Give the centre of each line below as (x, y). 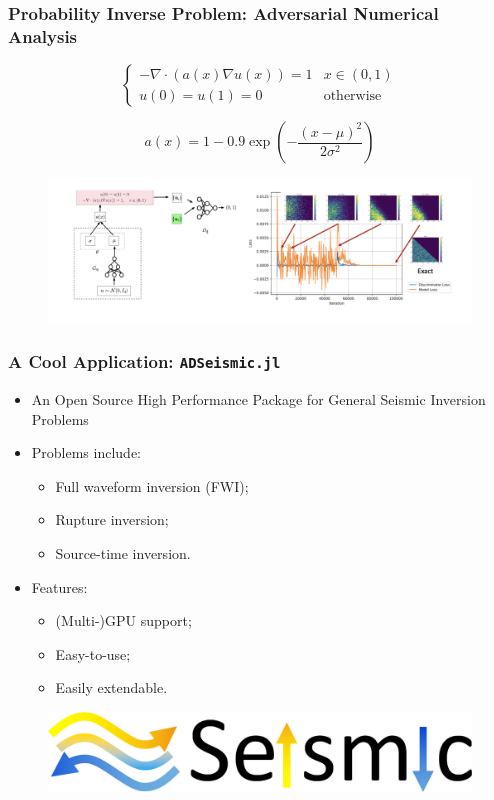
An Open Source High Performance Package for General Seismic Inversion (258, 399)
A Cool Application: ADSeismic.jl (144, 361)
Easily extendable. (111, 687)
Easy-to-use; (93, 653)
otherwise (352, 95)
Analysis (43, 35)
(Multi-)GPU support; (123, 620)
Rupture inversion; (112, 519)
